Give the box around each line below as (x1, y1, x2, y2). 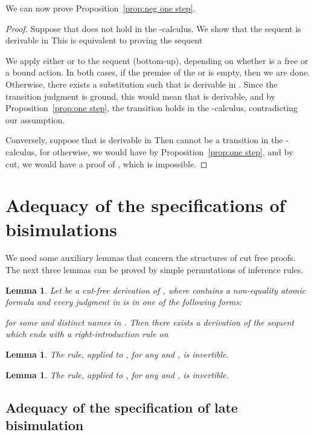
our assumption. (5, 113, 65, 126)
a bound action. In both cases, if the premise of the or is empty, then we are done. (5, 66, 310, 79)
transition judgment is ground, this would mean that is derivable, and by (5, 89, 275, 102)
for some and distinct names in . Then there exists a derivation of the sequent (5, 315, 294, 328)
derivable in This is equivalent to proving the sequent (5, 34, 203, 47)
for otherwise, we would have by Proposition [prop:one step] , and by (39, 145, 293, 158)
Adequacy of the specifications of (5, 193, 286, 217)
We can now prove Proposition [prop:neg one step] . (5, 2, 196, 14)
